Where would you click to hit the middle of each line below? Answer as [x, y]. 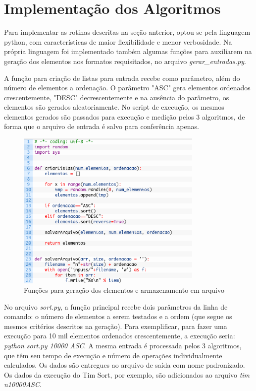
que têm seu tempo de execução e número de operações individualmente [113, 355]
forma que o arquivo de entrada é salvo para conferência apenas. [102, 126]
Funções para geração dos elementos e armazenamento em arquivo [124, 290]
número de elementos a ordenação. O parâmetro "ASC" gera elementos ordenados [127, 88]
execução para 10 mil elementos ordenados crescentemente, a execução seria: [120, 336]
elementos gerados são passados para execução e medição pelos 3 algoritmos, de [125, 116]
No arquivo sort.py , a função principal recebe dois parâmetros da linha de [116, 306]
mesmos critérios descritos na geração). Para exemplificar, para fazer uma [116, 326]
